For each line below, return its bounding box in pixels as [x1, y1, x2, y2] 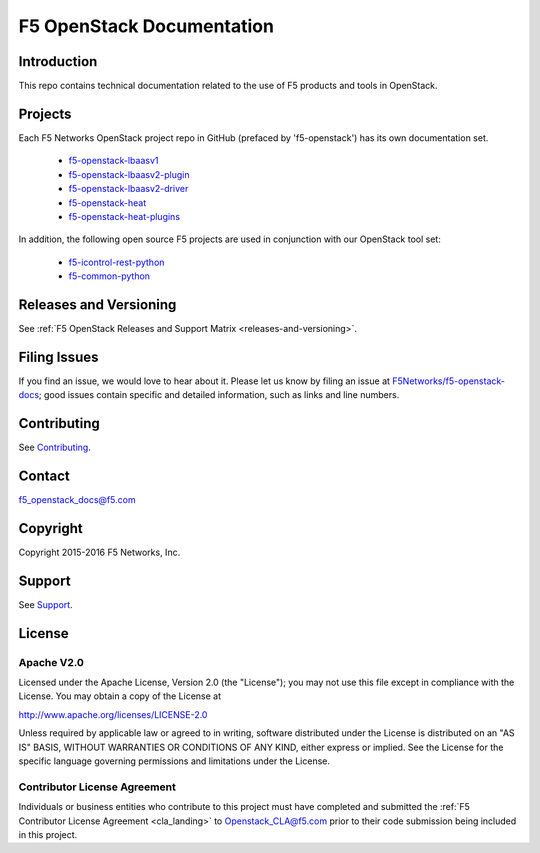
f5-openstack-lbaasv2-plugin [68, 168, 190, 180]
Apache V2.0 [18, 655, 85, 669]
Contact [18, 468, 70, 485]
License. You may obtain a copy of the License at [18, 690, 222, 702]
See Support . [18, 598, 74, 610]
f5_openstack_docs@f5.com [18, 494, 136, 506]
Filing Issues [18, 348, 99, 365]
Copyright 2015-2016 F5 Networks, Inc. [18, 546, 181, 559]
